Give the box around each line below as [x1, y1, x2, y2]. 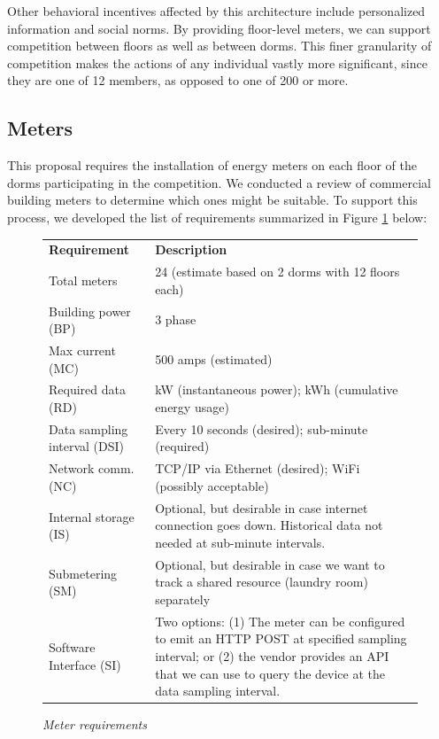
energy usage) [155, 398, 229, 416]
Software [49, 638, 96, 657]
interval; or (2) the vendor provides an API [155, 647, 389, 665]
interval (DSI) [49, 437, 125, 455]
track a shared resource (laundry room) [155, 572, 368, 591]
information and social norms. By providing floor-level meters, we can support [7, 19, 431, 37]
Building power [49, 301, 131, 320]
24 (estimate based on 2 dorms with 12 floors [155, 262, 400, 281]
